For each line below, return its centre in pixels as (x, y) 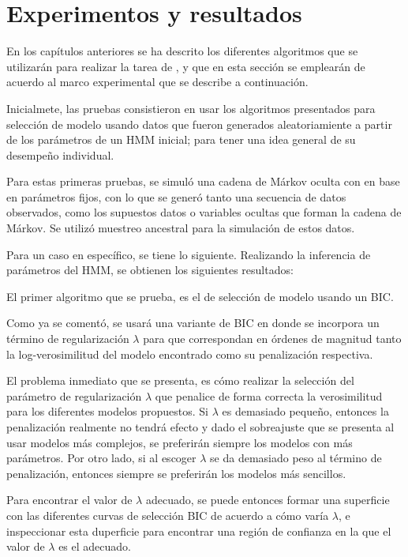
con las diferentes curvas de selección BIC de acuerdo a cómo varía (168, 515)
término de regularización (68, 339)
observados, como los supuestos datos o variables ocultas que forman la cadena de (204, 212)
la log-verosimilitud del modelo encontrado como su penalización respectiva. (190, 354)
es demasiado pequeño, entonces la (305, 411)
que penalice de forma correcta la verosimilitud (269, 395)
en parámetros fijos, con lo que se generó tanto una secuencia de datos (176, 196)
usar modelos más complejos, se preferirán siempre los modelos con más (180, 442)
